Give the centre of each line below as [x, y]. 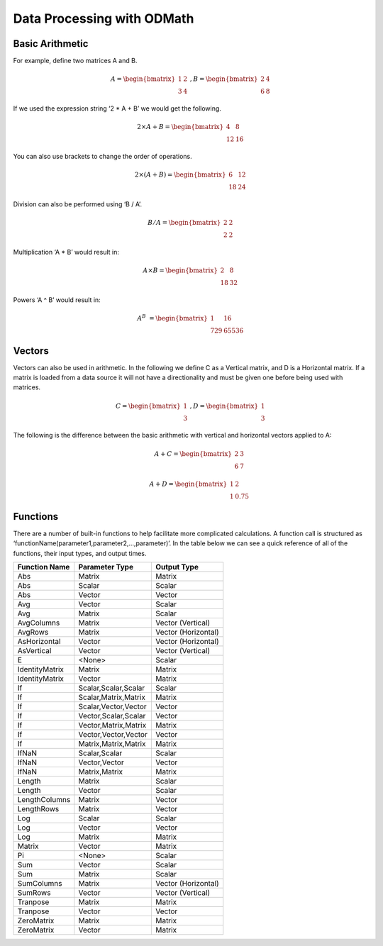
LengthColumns [44, 800]
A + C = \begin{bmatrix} [193, 453]
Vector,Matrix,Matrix [112, 725]
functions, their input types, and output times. [80, 553]
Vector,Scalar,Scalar [112, 716]
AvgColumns [39, 623]
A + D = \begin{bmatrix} [188, 484]
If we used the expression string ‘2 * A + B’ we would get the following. [117, 108]
